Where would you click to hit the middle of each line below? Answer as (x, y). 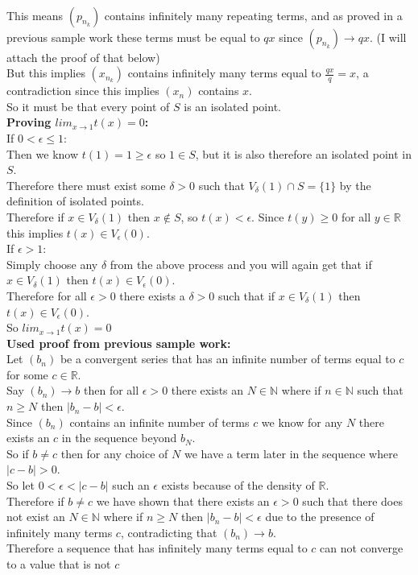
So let (21, 485)
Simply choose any (52, 264)
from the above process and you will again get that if (241, 264)
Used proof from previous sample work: (119, 343)
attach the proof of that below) (83, 57)
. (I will (388, 37)
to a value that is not (59, 564)
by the (355, 185)
